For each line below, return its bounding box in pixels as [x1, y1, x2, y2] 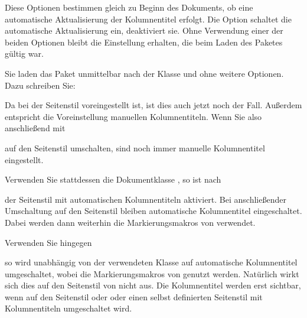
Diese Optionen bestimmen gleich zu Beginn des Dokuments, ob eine [5, 1, 253, 13]
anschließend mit [5, 122, 66, 134]
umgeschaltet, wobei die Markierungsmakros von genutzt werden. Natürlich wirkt [5, 267, 299, 280]
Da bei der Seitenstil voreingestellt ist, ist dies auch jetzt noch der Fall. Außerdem [5, 99, 302, 111]
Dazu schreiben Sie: [5, 79, 76, 91]
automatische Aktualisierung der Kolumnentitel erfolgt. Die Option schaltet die [5, 12, 292, 25]
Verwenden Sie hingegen [5, 236, 92, 248]
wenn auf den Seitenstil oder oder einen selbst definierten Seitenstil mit [5, 290, 263, 303]
